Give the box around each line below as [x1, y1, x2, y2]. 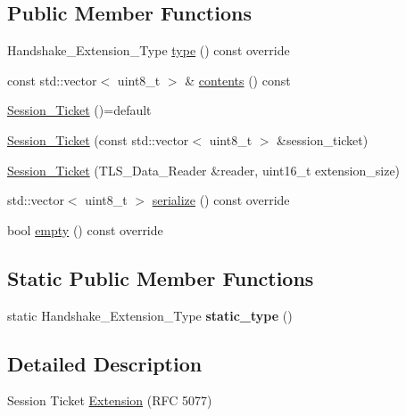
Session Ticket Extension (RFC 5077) [7, 391, 212, 410]
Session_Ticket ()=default [7, 101, 152, 119]
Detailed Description [7, 349, 203, 377]
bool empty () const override [7, 220, 163, 239]
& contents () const [185, 70, 291, 89]
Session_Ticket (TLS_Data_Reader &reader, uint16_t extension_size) [7, 160, 401, 179]
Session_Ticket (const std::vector [7, 130, 189, 149]
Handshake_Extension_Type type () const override [7, 41, 290, 60]
